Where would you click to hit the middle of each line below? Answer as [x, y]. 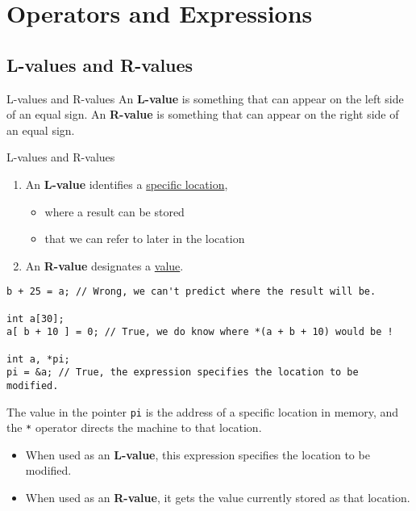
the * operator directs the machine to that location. [134, 427]
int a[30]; [35, 318]
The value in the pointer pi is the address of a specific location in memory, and [203, 411]
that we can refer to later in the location [145, 239]
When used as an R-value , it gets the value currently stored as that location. [218, 498]
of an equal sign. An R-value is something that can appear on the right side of [203, 114]
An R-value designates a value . [104, 265]
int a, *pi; [38, 359]
